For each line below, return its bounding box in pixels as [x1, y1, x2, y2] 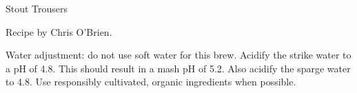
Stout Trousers [6, 1, 68, 15]
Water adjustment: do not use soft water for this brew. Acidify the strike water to [6, 48, 351, 62]
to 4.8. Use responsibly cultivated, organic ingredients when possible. [6, 74, 296, 89]
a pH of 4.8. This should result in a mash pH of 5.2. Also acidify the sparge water [6, 61, 351, 75]
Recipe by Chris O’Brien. [6, 24, 112, 39]
